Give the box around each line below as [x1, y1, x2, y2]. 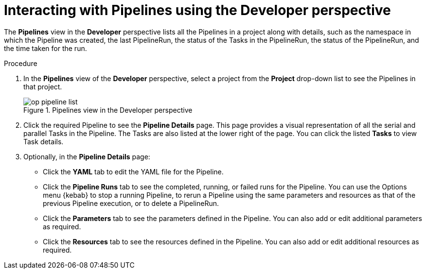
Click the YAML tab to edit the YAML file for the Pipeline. [43, 167, 224, 176]
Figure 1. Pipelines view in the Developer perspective [23, 105, 193, 114]
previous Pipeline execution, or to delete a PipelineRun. [43, 199, 219, 207]
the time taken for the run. [4, 44, 87, 52]
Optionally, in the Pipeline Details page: [23, 152, 150, 161]
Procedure [4, 59, 37, 68]
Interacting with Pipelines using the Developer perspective [4, 2, 391, 18]
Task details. [23, 137, 64, 146]
